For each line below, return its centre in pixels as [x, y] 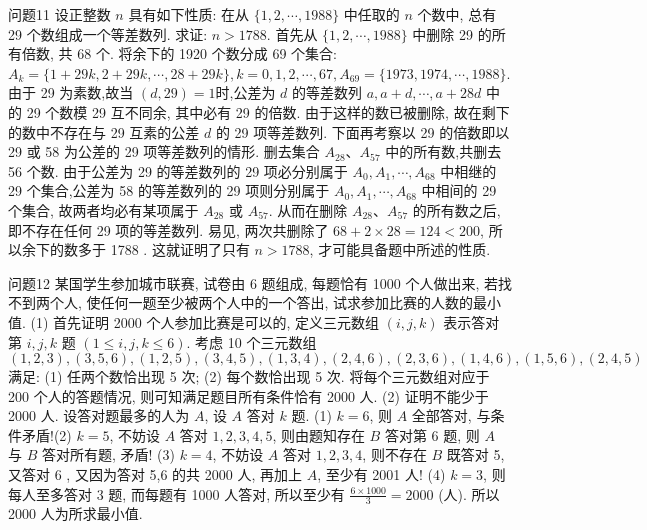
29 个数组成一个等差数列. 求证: [108, 33]
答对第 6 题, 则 [432, 434]
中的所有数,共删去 [443, 151]
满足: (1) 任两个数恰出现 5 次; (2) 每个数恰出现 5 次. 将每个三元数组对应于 [249, 376]
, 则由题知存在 [318, 434]
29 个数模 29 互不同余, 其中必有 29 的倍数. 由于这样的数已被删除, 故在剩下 [268, 111]
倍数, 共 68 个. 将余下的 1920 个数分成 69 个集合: [179, 53]
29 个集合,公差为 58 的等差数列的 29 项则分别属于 [169, 190]
